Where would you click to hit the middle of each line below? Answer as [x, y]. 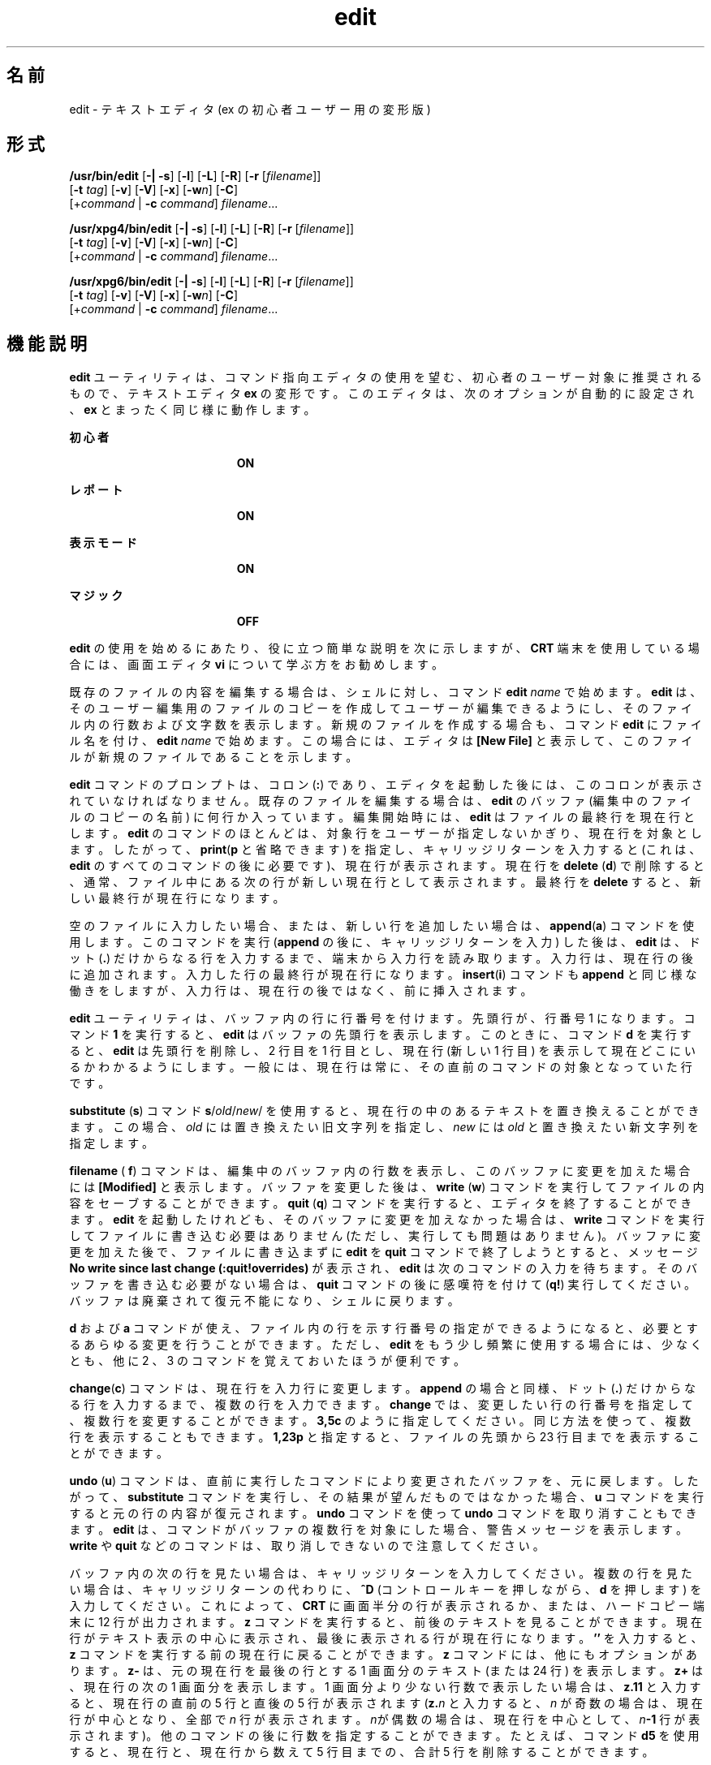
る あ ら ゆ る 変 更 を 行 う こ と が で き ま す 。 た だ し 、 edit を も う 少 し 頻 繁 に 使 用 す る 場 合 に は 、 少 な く [386, 1345]
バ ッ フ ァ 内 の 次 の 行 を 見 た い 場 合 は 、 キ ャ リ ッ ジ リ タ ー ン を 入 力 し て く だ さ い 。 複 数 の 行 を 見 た [381, 1573]
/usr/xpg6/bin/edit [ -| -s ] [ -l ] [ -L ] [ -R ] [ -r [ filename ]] [211, 282]
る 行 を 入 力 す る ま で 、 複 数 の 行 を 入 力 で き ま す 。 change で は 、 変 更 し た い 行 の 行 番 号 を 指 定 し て [381, 1405]
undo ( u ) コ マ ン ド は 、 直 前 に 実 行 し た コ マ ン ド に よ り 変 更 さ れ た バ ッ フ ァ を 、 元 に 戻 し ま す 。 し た [384, 1481]
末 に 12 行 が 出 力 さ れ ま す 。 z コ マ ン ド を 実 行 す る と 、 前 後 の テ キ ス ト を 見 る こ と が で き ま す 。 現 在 [386, 1622]
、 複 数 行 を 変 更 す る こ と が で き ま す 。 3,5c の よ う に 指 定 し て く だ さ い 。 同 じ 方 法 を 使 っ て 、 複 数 [380, 1421]
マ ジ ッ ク [96, 596]
